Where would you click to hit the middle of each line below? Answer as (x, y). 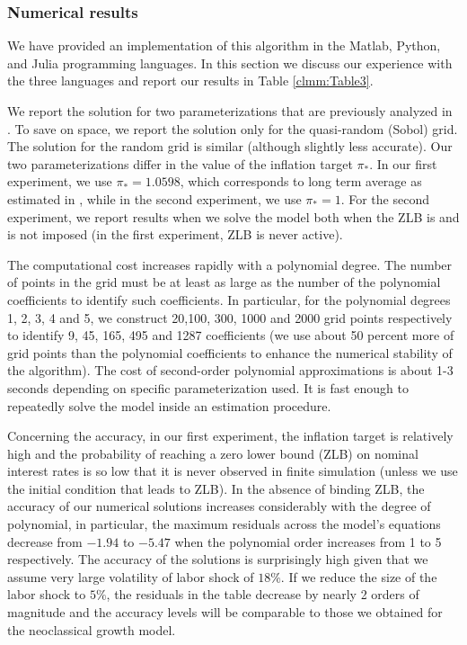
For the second (389, 198)
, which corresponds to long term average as (301, 181)
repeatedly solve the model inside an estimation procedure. (169, 405)
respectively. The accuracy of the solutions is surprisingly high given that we (218, 559)
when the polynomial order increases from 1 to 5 (308, 541)
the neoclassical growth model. (92, 629)
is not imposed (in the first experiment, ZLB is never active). (175, 234)
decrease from (45, 541)
